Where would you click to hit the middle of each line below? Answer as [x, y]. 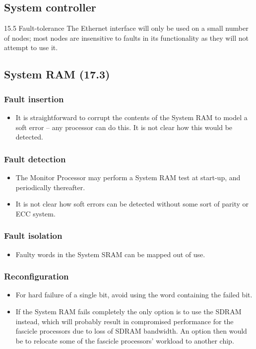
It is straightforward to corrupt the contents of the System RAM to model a [131, 117]
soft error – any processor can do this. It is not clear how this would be [124, 127]
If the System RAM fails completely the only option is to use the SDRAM [128, 311]
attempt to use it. [31, 47]
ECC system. [35, 213]
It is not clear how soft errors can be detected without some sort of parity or [132, 204]
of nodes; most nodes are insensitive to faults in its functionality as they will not [126, 37]
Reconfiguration [36, 276]
